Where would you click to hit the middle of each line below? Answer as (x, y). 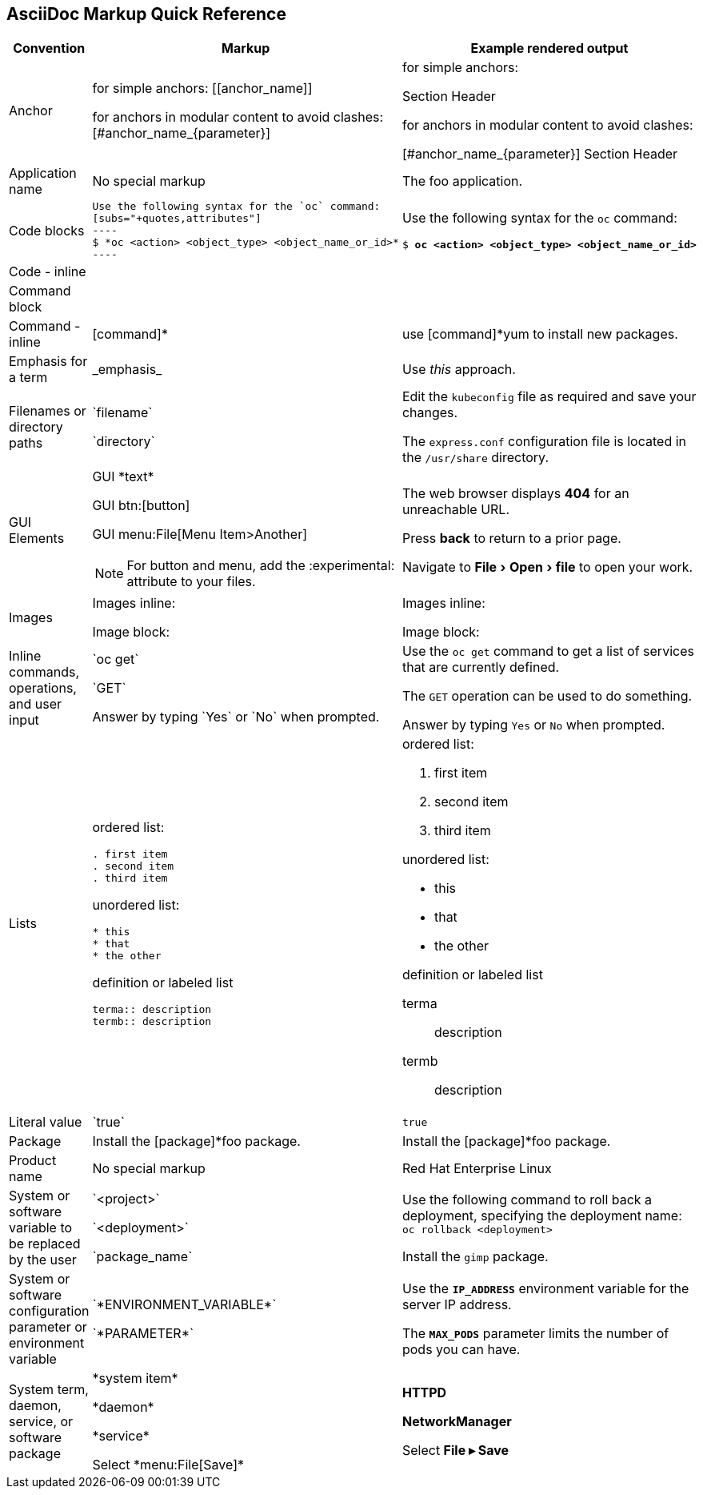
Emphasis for (48, 362)
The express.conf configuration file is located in (544, 442)
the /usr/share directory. (475, 458)
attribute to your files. (191, 582)
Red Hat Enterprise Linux (477, 1169)
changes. (430, 413)
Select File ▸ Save (455, 1451)
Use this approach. (459, 370)
